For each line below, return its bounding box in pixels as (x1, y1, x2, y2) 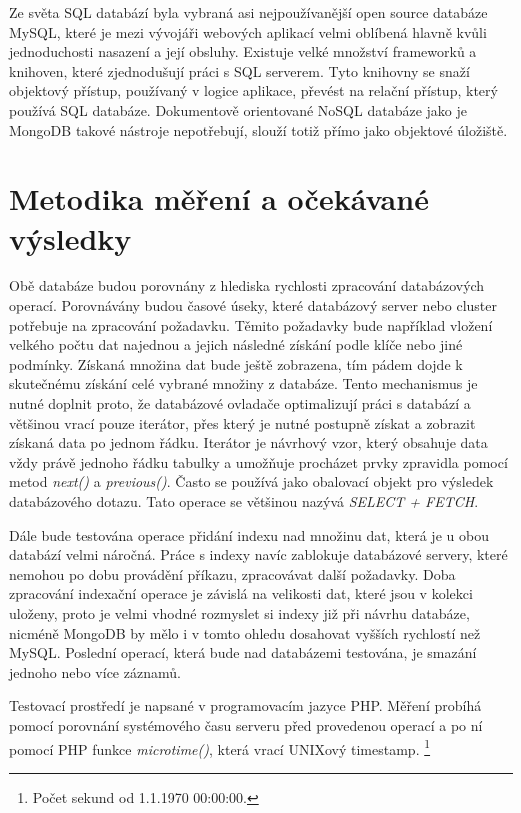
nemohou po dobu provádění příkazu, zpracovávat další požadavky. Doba (9, 563, 456, 584)
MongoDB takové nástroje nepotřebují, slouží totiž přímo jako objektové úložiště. (9, 119, 508, 140)
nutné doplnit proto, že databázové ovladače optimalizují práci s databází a (9, 393, 471, 414)
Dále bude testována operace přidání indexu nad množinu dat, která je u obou (9, 524, 489, 545)
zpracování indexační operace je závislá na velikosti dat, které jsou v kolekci (9, 583, 473, 604)
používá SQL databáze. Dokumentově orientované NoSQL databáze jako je (9, 99, 467, 120)
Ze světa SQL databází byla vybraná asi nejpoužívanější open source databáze (9, 2, 488, 22)
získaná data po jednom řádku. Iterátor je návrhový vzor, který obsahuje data (9, 432, 488, 453)
